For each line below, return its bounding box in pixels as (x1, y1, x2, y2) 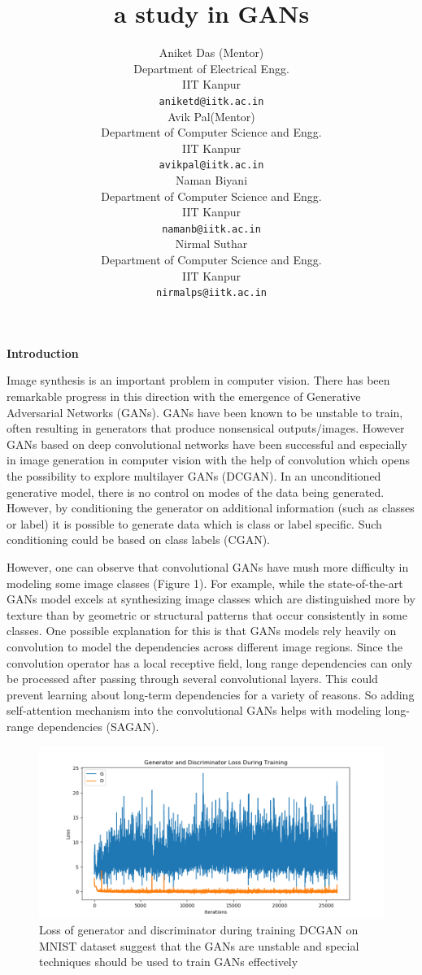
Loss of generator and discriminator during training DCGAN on (39, 921, 359, 938)
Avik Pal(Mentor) (167, 107, 255, 124)
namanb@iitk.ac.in (162, 223, 261, 235)
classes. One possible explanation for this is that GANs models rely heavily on (7, 622, 397, 639)
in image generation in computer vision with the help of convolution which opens (7, 451, 411, 468)
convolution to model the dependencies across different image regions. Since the (7, 638, 402, 655)
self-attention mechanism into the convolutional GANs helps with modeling (7, 702, 381, 719)
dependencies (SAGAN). (37, 717, 159, 734)
